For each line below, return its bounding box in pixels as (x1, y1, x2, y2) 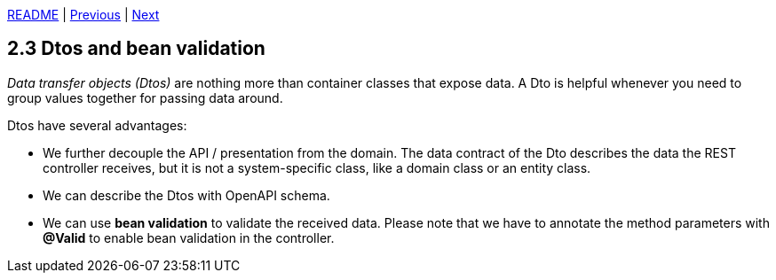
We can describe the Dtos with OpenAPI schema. (43, 187, 330, 203)
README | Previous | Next (7, 7, 160, 22)
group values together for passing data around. (7, 89, 283, 105)
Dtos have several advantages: (7, 117, 187, 133)
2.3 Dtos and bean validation (7, 37, 265, 60)
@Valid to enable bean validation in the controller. (43, 229, 335, 245)
